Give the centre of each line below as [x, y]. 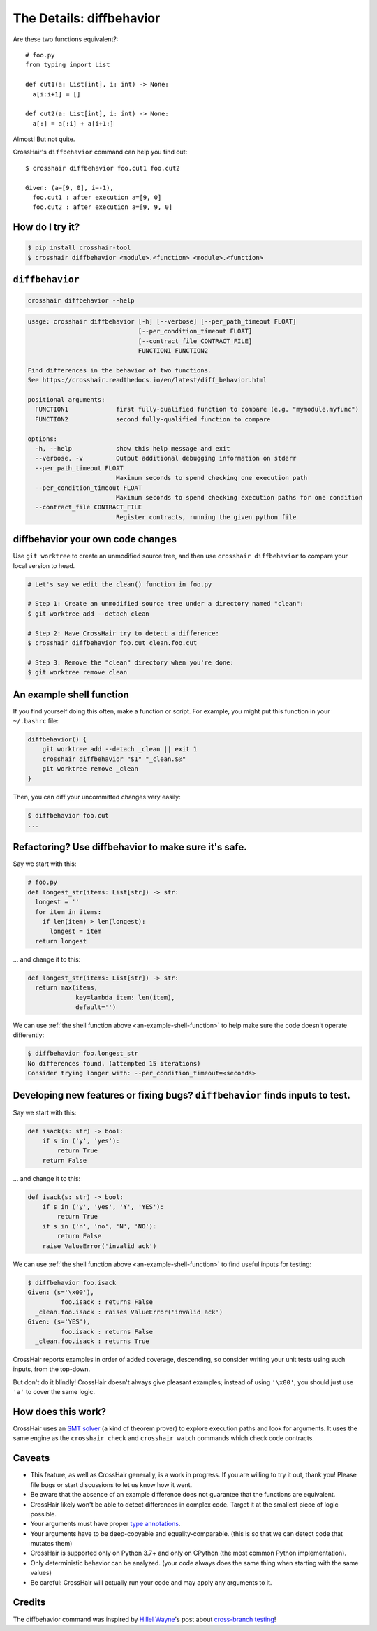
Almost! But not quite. [44, 139]
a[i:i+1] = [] [57, 94]
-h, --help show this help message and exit [133, 449]
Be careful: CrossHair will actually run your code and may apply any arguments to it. [151, 1582]
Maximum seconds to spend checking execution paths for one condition [239, 497]
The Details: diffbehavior [87, 18]
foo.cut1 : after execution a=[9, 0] [97, 198]
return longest [61, 941]
